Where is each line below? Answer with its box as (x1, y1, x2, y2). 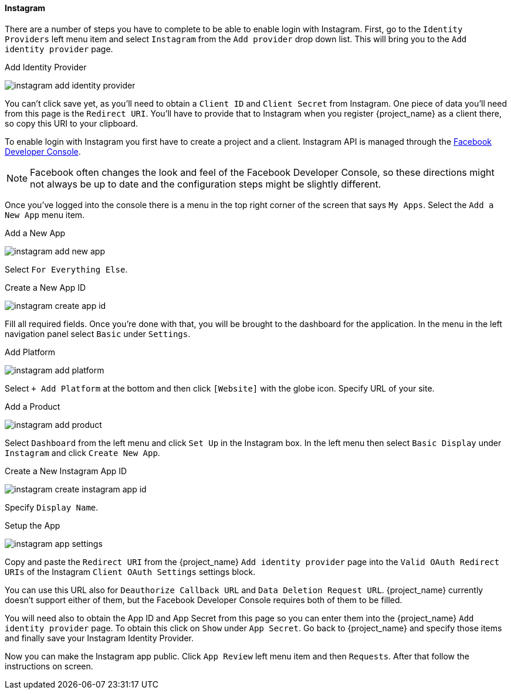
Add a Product (5, 401, 60, 411)
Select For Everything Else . (5, 264, 128, 274)
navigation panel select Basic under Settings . (5, 328, 191, 339)
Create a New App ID (5, 282, 86, 292)
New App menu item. (5, 209, 85, 220)
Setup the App (5, 520, 60, 530)
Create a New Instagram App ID (5, 465, 127, 476)
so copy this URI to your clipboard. (5, 118, 138, 128)
